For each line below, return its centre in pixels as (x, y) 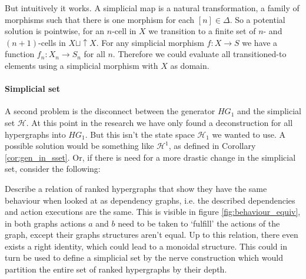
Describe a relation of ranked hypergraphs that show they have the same (136, 188)
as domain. (190, 65)
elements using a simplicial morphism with (82, 65)
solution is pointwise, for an (55, 31)
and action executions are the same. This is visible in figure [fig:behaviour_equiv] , (153, 212)
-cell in (124, 31)
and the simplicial (269, 111)
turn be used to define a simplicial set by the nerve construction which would (144, 258)
